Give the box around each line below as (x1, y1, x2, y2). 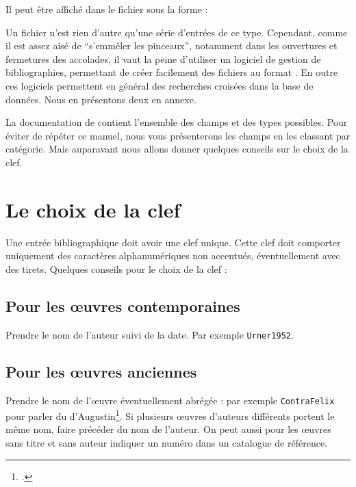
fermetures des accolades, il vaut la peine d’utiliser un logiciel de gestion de (5, 51, 321, 66)
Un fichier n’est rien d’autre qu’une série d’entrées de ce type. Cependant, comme (5, 25, 348, 39)
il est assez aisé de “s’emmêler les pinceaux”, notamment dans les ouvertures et (5, 38, 338, 53)
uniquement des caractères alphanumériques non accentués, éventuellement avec (5, 248, 340, 263)
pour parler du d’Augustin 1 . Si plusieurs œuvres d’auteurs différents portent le (5, 407, 335, 423)
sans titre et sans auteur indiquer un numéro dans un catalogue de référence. (5, 436, 328, 449)
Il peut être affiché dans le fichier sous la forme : (5, 2, 208, 16)
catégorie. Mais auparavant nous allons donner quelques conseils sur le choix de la (5, 142, 348, 156)
